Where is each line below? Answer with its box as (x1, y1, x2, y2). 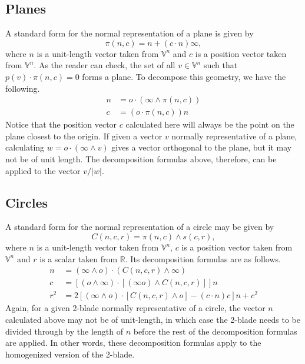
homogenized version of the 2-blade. (5, 348, 135, 360)
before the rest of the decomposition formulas (133, 325, 297, 337)
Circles (5, 193, 48, 211)
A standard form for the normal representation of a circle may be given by (5, 221, 274, 233)
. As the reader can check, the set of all (34, 59, 175, 71)
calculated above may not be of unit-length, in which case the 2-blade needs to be (5, 313, 301, 325)
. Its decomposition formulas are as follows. (125, 252, 281, 265)
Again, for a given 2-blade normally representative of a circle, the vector (5, 302, 266, 314)
